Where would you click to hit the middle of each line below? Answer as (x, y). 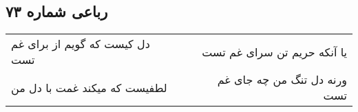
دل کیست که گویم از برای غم (81, 44)
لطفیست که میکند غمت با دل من (89, 87)
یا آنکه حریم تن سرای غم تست (274, 52)
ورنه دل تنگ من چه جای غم (282, 80)
